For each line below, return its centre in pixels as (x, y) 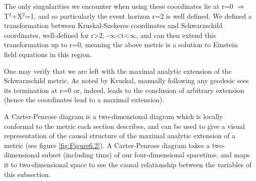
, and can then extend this (176, 35)
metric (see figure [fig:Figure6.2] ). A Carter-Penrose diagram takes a (107, 145)
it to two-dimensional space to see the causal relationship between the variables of (128, 164)
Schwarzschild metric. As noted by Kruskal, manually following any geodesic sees (127, 80)
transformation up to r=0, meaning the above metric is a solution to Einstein (121, 45)
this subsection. (27, 174)
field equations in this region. (48, 54)
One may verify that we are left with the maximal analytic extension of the (118, 71)
